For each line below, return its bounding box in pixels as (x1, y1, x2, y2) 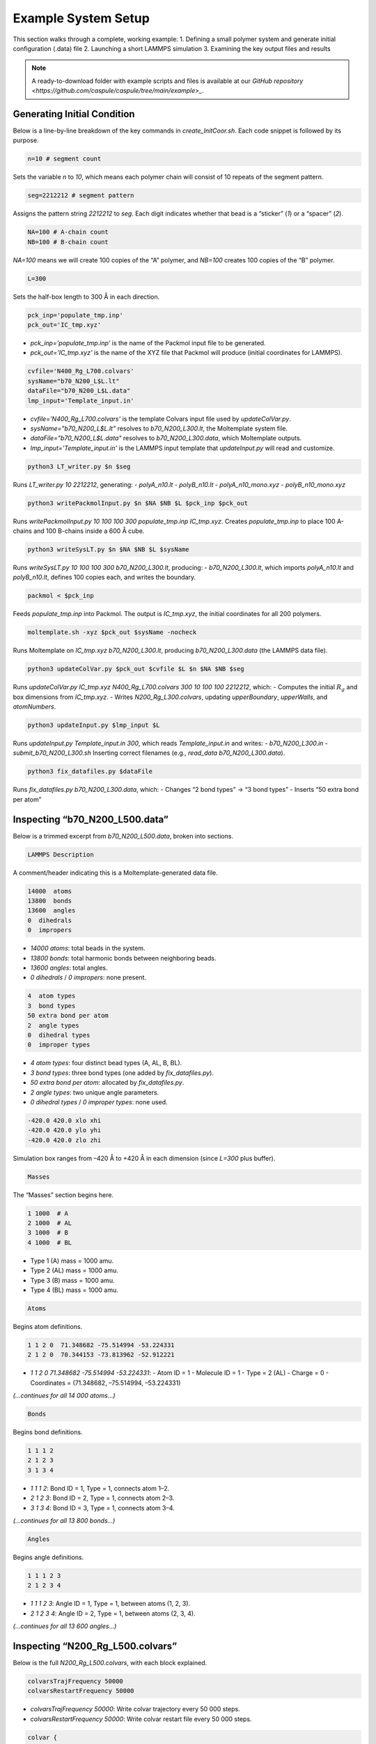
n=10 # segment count (27, 155, 102, 163)
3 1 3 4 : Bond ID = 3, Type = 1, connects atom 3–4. (30, 1503, 175, 1512)
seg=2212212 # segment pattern (27, 192, 135, 200)
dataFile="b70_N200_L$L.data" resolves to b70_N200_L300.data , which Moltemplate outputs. (30, 434, 302, 442)
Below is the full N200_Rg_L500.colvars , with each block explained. (13, 1658, 207, 1667)
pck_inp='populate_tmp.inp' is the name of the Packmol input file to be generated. (30, 339, 266, 347)
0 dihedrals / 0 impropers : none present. (30, 973, 146, 982)
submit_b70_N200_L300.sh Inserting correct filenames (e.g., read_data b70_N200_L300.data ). (13, 749, 285, 757)
